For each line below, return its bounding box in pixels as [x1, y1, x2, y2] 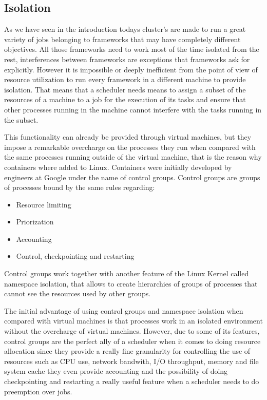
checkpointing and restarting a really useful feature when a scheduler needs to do [4, 376, 259, 387]
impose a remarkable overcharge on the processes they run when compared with [4, 141, 256, 152]
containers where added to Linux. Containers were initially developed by [4, 161, 232, 172]
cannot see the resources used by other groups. [4, 288, 151, 299]
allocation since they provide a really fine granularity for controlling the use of [4, 346, 251, 356]
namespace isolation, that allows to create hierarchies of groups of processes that [4, 278, 258, 289]
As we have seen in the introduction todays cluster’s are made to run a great [4, 24, 246, 34]
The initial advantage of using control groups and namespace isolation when [4, 305, 243, 316]
